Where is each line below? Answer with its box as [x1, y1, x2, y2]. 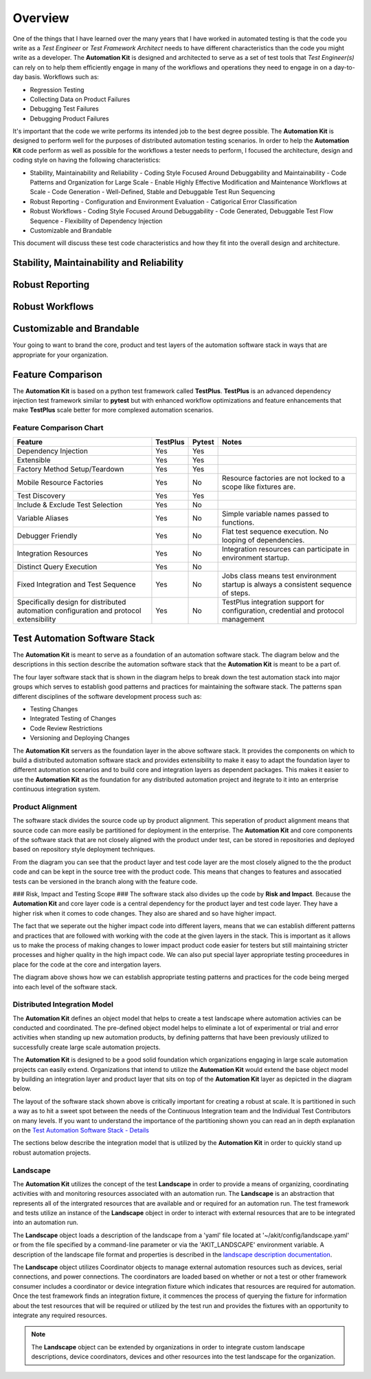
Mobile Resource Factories [16, 477, 104, 487]
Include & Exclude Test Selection [16, 500, 123, 509]
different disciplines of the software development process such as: [12, 692, 202, 700]
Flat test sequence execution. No [221, 527, 329, 536]
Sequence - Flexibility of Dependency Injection [30, 217, 163, 225]
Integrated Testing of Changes [30, 715, 117, 723]
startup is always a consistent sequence [221, 579, 352, 589]
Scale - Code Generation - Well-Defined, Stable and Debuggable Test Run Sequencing [30, 188, 276, 196]
